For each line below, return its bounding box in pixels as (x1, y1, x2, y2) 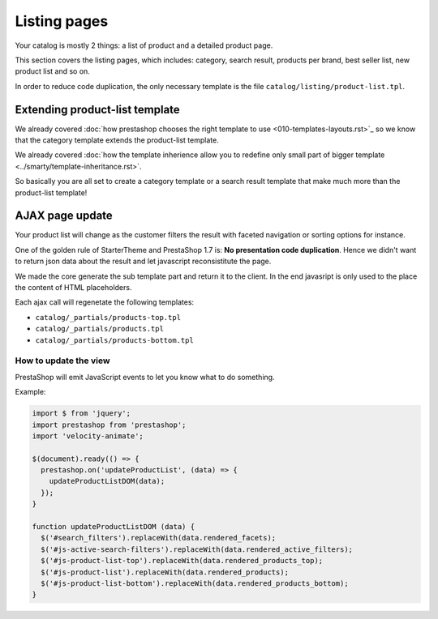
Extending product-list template (15, 102, 180, 117)
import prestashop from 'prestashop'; (32, 420, 187, 429)
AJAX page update (15, 209, 113, 223)
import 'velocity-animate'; (32, 431, 144, 441)
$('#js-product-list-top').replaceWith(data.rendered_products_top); (41, 556, 324, 566)
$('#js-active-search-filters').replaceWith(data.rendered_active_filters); (41, 544, 353, 554)
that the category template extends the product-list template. (15, 135, 219, 145)
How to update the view (15, 355, 110, 366)
